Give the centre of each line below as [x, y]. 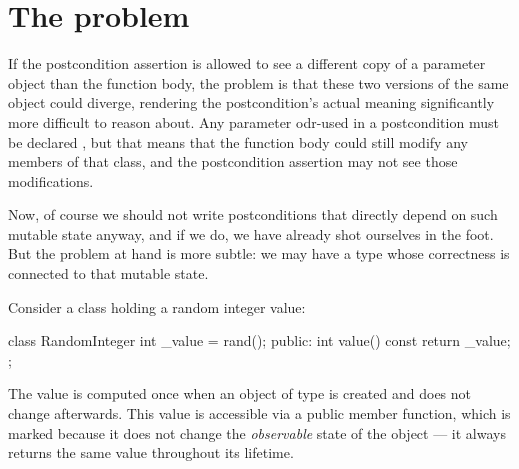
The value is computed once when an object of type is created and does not [240, 393]
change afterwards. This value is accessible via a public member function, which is [259, 413]
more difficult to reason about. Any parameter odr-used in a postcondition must [253, 121]
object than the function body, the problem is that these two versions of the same [258, 82]
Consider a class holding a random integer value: [157, 306]
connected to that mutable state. [108, 273]
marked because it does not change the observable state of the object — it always [257, 432]
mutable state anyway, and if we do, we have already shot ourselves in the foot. [251, 233]
